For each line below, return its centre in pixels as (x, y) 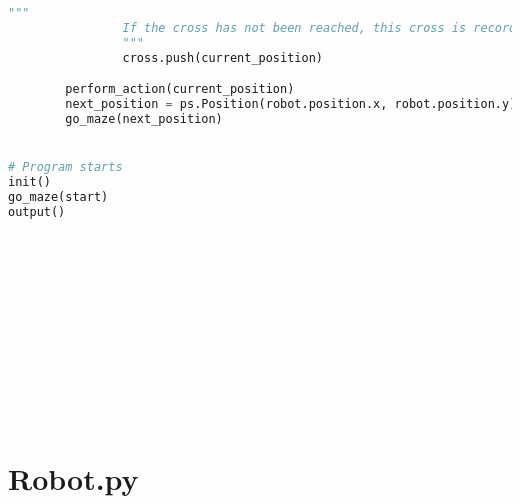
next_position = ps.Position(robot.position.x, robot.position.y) (291, 104)
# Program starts (65, 167)
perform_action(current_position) (180, 89)
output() (37, 211)
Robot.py (73, 477)
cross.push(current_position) (222, 57)
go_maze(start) (58, 196)
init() (29, 181)
